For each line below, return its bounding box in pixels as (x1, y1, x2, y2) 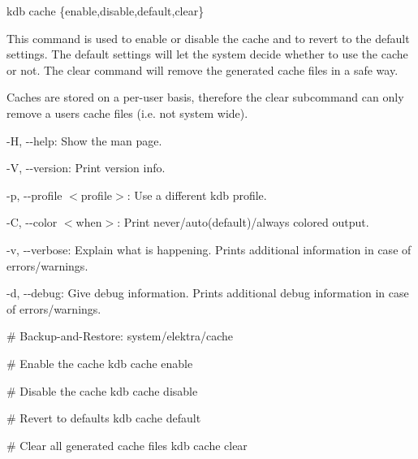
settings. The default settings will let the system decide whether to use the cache (6, 45, 408, 63)
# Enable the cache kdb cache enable (6, 354, 193, 371)
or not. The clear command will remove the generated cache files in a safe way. (6, 61, 399, 78)
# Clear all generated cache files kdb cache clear (6, 436, 248, 453)
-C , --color (6, 214, 58, 231)
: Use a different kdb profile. (127, 186, 267, 203)
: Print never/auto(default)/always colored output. (117, 214, 369, 231)
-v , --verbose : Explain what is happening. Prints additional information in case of (6, 240, 412, 258)
